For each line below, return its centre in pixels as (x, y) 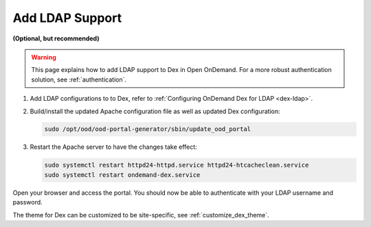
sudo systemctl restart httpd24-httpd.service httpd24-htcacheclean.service (177, 165)
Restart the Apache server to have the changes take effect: (113, 147)
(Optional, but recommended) (56, 38)
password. (27, 202)
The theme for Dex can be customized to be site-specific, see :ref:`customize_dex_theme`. (141, 215)
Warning (44, 57)
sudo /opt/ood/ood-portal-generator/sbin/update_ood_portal (148, 129)
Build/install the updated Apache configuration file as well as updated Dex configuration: (155, 111)
